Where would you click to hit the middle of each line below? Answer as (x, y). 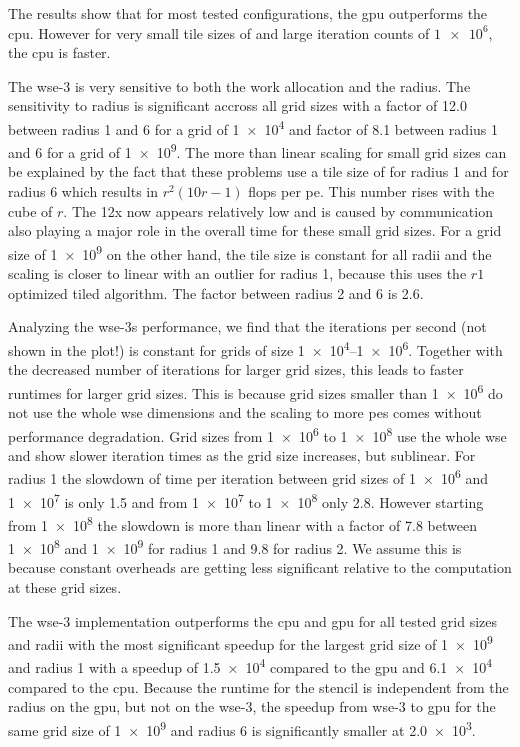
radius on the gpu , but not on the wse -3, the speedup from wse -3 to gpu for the (252, 706)
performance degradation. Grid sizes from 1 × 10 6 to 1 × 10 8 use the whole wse (257, 434)
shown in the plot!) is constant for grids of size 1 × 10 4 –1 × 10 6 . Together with (255, 348)
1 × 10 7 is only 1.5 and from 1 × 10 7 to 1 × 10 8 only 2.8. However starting (246, 500)
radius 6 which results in (83, 191)
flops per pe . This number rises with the (371, 191)
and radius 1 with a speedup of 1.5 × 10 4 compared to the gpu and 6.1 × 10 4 (250, 666)
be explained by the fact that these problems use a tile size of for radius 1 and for (258, 171)
